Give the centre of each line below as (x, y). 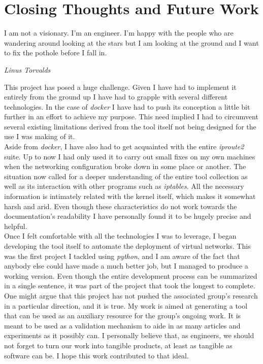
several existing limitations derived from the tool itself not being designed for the (130, 126)
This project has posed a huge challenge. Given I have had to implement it (120, 87)
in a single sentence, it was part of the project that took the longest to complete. (130, 286)
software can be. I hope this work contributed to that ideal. (96, 355)
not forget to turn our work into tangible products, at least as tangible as (118, 345)
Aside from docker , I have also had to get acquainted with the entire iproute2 (124, 146)
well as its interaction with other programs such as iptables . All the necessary (124, 186)
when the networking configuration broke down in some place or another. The (125, 166)
